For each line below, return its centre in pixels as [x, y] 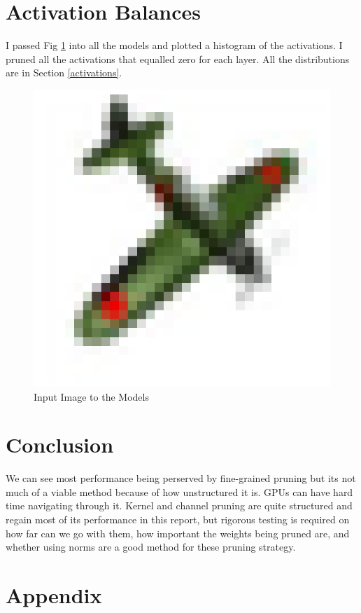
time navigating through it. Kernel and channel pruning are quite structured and [179, 505]
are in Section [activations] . [64, 73]
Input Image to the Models [91, 396]
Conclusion [60, 445]
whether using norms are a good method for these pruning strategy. [151, 547]
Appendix [54, 594]
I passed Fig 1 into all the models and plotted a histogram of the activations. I [174, 45]
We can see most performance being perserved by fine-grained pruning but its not [181, 478]
